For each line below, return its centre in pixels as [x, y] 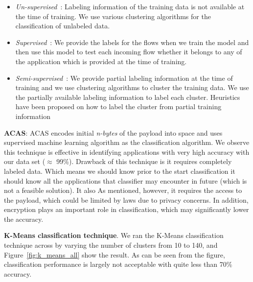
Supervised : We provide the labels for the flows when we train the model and [132, 42]
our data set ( [25, 161]
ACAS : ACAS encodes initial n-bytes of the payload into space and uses [113, 132]
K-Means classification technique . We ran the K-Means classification [114, 235]
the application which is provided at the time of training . [101, 61]
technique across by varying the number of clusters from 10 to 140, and [111, 245]
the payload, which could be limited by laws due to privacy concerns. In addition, [126, 200]
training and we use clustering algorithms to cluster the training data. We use [132, 87]
